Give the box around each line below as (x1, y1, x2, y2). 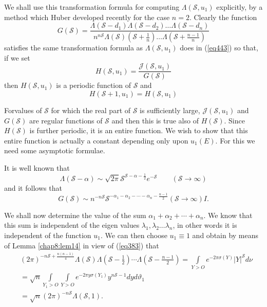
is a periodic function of (56, 80, 131, 91)
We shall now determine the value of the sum (4, 209, 146, 220)
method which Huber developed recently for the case (4, 11, 170, 22)
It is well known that (4, 162, 70, 173)
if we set (4, 52, 30, 63)
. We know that (203, 209, 253, 220)
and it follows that (4, 182, 62, 193)
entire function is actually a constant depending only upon (4, 135, 188, 146)
